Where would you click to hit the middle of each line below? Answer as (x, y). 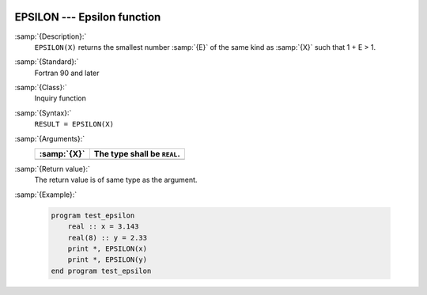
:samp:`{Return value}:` (53, 169)
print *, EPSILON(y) (108, 260)
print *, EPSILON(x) (108, 248)
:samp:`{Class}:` (41, 88)
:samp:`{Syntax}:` (43, 113)
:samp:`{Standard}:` (47, 62)
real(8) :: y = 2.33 (108, 238)
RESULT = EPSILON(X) (74, 124)
